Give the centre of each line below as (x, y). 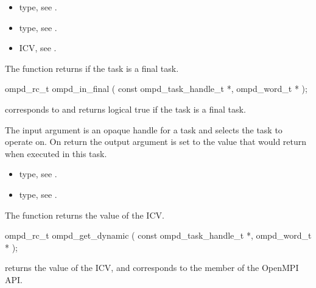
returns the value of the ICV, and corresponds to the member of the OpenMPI (152, 268)
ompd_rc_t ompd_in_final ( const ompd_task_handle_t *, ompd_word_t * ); (156, 89)
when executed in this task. (56, 153)
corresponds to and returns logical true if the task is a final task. (125, 109)
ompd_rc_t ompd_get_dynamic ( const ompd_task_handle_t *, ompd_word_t (158, 235)
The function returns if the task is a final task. (92, 68)
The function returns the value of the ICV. (85, 215)
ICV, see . (38, 48)
